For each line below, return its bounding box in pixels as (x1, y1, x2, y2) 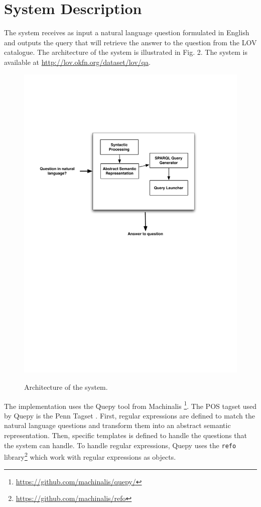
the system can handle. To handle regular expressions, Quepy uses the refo (4, 440, 236, 450)
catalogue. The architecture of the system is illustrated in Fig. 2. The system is (4, 47, 247, 57)
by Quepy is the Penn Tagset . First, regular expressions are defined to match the (4, 410, 255, 420)
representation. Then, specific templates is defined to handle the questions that (4, 430, 247, 441)
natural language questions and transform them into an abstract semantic (4, 420, 231, 431)
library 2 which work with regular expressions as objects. (4, 450, 176, 462)
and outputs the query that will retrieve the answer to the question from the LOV (4, 37, 257, 47)
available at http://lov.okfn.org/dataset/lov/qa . (4, 56, 151, 67)
